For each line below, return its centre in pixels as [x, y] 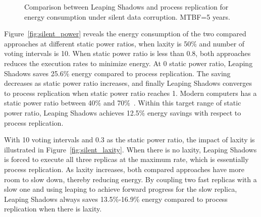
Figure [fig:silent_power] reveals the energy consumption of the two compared [125, 34]
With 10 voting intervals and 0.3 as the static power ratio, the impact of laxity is [129, 140]
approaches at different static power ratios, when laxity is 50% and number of [124, 43]
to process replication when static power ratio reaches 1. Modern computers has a [130, 93]
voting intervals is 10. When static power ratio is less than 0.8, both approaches [127, 53]
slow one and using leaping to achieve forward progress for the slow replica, [121, 189]
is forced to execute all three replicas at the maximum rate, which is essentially [126, 159]
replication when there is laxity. [53, 209]
